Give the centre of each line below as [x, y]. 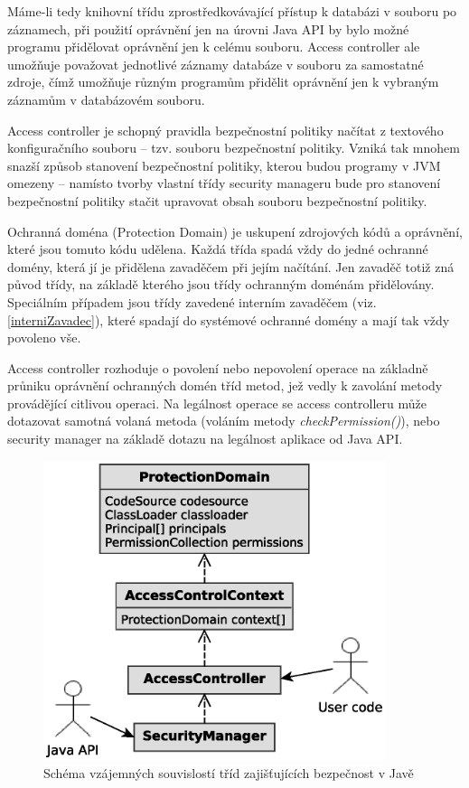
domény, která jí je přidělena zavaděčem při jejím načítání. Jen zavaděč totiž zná [231, 266]
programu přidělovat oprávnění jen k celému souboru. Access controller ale [214, 47]
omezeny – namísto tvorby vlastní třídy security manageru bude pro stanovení [224, 183]
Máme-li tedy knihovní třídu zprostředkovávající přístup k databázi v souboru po [232, 11]
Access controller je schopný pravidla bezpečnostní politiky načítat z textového [225, 130]
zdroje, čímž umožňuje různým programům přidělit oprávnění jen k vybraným [223, 82]
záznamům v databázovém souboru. [106, 99]
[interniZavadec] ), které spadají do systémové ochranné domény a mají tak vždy [229, 319]
